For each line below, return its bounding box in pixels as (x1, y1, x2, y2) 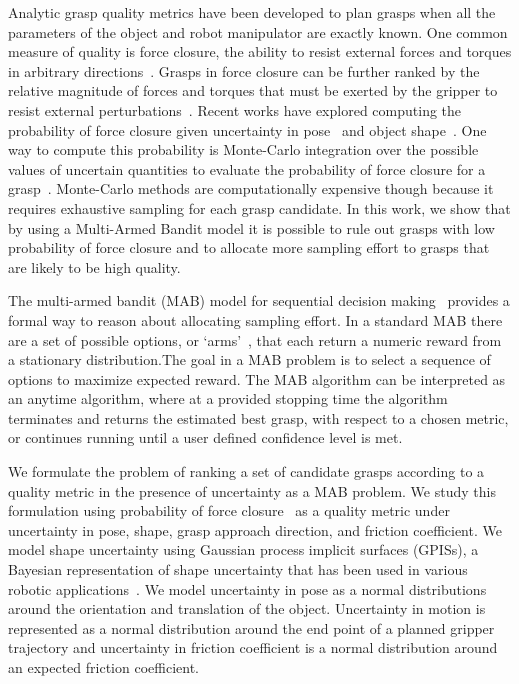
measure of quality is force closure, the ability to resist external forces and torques (8, 41, 512, 62)
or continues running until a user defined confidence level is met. (8, 427, 403, 448)
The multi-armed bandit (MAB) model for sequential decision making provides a (8, 290, 510, 311)
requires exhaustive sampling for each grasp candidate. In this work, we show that (8, 197, 511, 218)
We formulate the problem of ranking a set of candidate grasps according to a (8, 461, 485, 482)
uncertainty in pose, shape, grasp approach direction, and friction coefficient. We (8, 519, 502, 540)
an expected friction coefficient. (8, 657, 199, 677)
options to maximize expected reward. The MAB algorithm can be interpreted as (8, 368, 506, 389)
